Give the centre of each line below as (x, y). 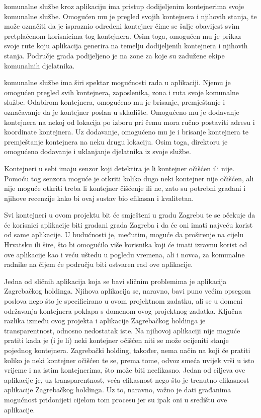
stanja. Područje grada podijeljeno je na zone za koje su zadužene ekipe (114, 55)
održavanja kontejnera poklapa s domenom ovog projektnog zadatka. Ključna (123, 310)
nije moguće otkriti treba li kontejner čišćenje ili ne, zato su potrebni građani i (125, 188)
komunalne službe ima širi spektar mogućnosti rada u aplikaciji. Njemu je (117, 82)
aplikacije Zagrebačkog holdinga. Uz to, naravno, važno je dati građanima (118, 390)
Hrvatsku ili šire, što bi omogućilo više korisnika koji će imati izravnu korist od (126, 245)
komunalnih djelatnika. (39, 65)
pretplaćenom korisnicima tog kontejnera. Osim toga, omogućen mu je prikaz (123, 36)
